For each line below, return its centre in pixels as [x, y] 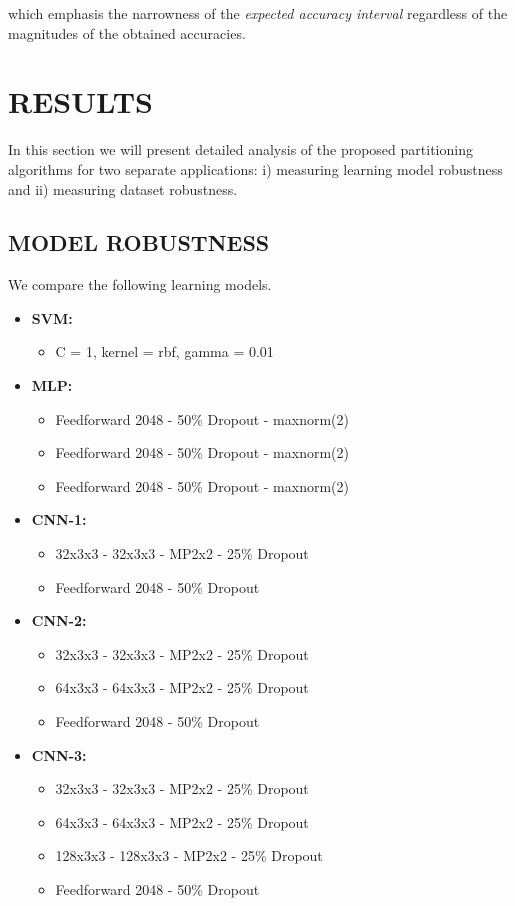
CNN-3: [59, 754]
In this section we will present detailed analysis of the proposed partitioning [240, 149]
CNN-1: [59, 519]
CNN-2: [59, 620]
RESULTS [80, 101]
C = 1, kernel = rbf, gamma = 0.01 [164, 351]
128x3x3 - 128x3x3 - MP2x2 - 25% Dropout [189, 855]
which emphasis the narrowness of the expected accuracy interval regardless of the [258, 13]
